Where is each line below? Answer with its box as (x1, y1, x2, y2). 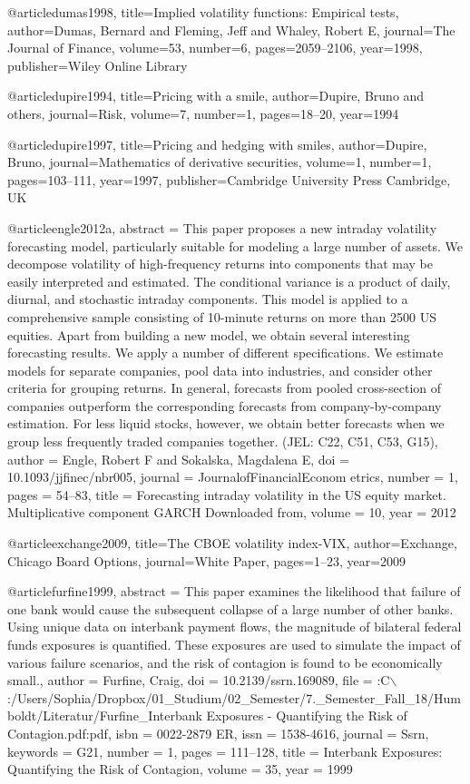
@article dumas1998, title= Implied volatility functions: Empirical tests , (7, 3, 399, 21)
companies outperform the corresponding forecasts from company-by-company (7, 396, 442, 415)
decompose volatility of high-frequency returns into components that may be (7, 254, 433, 273)
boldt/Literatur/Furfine (7, 706, 139, 725)
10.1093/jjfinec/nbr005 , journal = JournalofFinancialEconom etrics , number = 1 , (7, 467, 458, 486)
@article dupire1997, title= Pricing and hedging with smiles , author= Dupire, (7, 134, 427, 153)
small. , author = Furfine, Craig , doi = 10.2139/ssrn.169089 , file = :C (7, 671, 390, 690)
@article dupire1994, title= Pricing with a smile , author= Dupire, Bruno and (7, 86, 425, 105)
